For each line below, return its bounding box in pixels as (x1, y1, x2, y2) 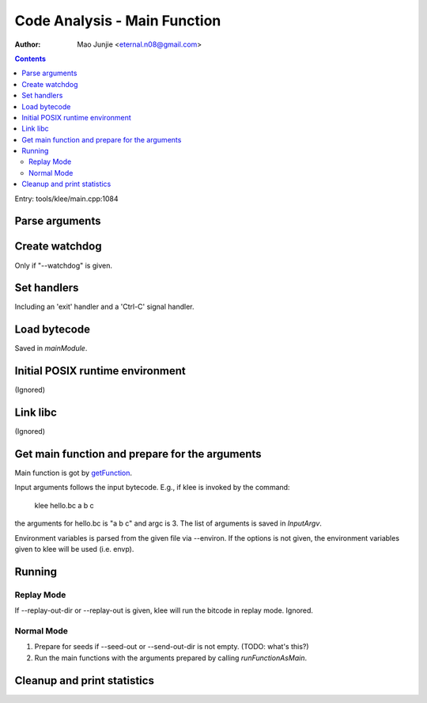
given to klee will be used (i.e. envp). (14, 545, 134, 554)
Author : (14, 40, 41, 49)
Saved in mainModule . (14, 344, 88, 353)
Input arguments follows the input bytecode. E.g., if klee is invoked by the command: (14, 483, 290, 492)
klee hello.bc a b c (34, 500, 94, 510)
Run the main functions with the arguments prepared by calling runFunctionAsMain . (34, 653, 308, 663)
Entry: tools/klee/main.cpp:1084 (14, 194, 119, 203)
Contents (14, 54, 47, 63)
